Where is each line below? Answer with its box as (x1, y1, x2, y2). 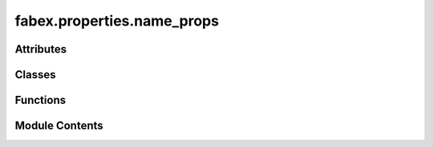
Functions (14, 93, 67, 107)
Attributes (14, 42, 67, 56)
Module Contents (14, 119, 103, 133)
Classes (14, 68, 56, 81)
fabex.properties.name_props (14, 12, 220, 30)
